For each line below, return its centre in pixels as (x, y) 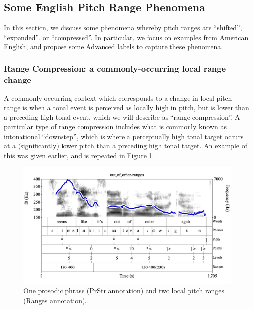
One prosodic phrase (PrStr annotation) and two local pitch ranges (124, 291)
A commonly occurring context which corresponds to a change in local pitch (118, 98)
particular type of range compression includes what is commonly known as (115, 126)
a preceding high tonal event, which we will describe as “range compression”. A (122, 117)
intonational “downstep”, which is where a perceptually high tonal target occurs (124, 136)
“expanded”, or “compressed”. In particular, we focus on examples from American (126, 37)
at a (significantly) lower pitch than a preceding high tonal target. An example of (126, 146)
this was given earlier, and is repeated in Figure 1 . (79, 155)
